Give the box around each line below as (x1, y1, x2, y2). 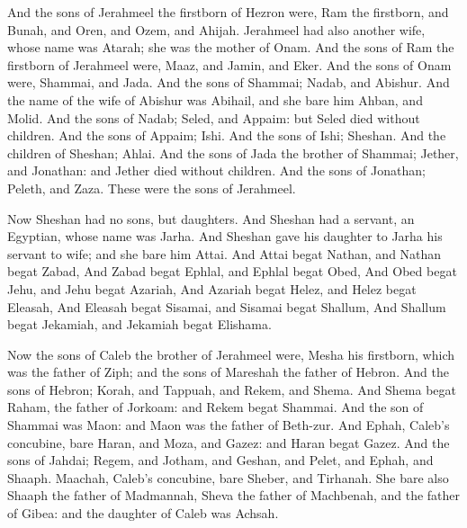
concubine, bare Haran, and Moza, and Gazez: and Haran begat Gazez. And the (7, 433, 450, 452)
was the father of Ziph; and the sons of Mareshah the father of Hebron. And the (7, 362, 449, 381)
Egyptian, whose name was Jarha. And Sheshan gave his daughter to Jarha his (7, 227, 443, 246)
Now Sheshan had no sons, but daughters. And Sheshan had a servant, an (7, 209, 415, 228)
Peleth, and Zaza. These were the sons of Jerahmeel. (7, 178, 296, 197)
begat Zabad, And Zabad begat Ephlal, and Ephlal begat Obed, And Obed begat (7, 262, 457, 281)
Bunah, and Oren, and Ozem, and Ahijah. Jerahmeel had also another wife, (7, 20, 426, 39)
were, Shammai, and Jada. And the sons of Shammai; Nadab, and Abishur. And (7, 73, 450, 92)
